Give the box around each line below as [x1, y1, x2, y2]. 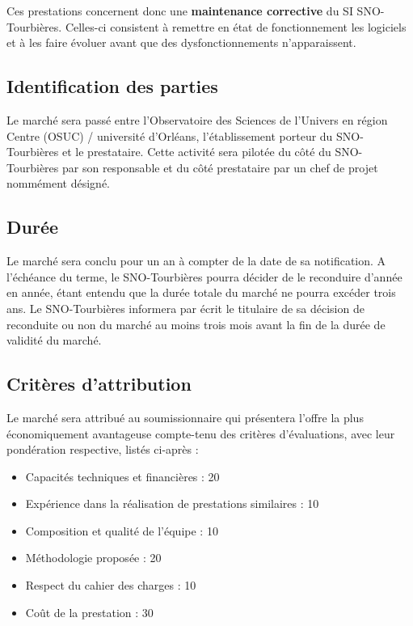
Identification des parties [6, 74, 218, 99]
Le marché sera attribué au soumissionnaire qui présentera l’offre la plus [6, 408, 364, 425]
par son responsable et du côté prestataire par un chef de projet [62, 159, 378, 176]
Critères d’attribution [6, 371, 192, 396]
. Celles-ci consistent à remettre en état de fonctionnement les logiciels [58, 18, 407, 35]
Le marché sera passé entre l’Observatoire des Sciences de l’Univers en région [6, 111, 388, 128]
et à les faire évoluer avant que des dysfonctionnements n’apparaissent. [6, 34, 356, 51]
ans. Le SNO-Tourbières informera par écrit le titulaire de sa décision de [6, 299, 365, 316]
